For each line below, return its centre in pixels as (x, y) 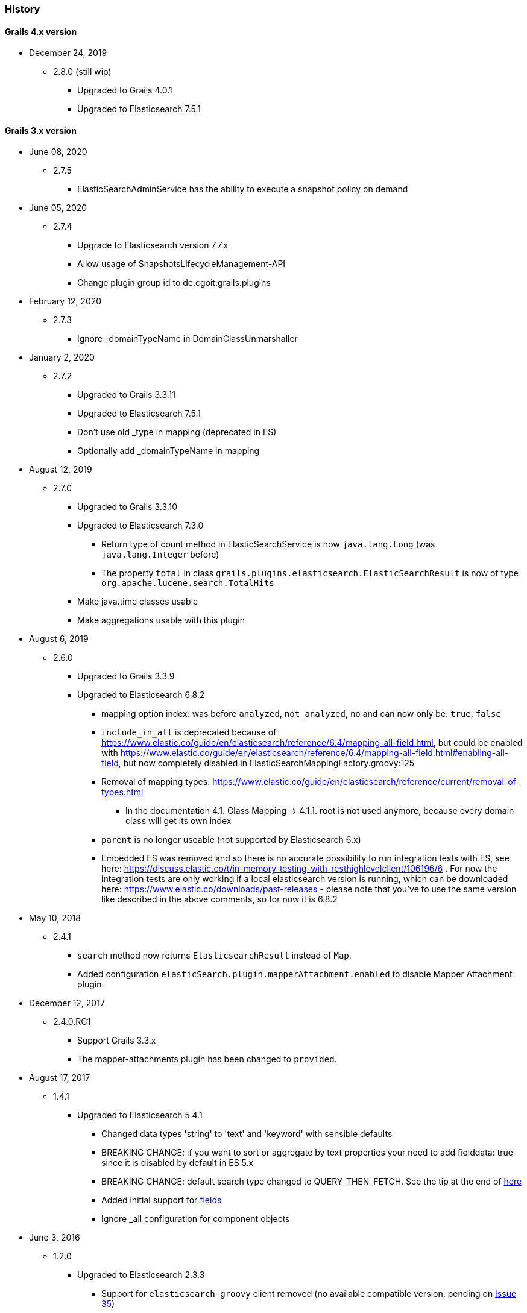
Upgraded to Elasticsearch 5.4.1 (140, 1115)
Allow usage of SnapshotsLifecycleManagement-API (181, 264)
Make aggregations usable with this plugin (161, 620)
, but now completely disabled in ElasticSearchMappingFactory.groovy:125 (267, 763)
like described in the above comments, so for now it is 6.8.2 (219, 899)
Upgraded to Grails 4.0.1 (125, 90)
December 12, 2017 (67, 1003)
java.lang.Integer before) (160, 555)
